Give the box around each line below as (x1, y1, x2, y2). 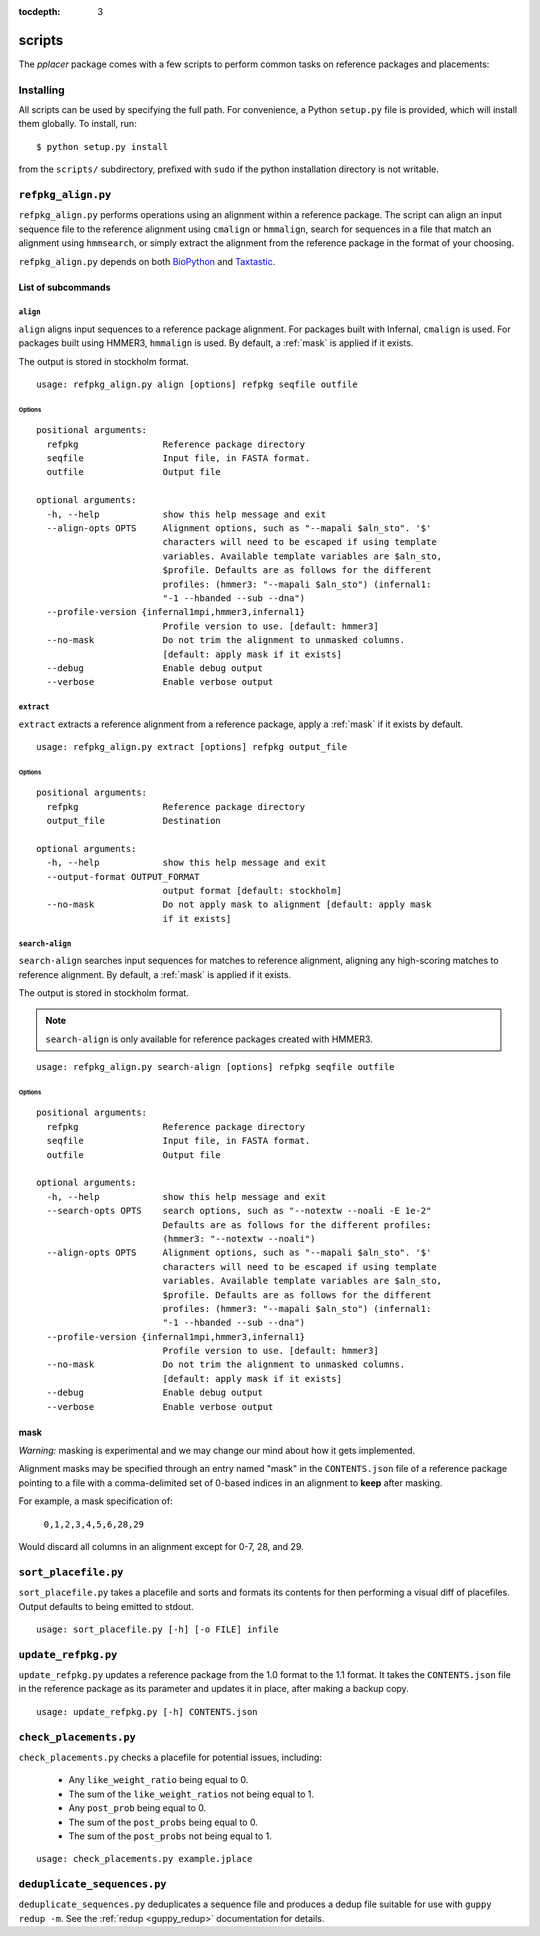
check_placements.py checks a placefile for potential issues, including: (18, 1751, 322, 1763)
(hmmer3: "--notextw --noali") (162, 1233, 316, 1244)
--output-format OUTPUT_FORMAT (46, 871, 200, 882)
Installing (18, 83, 65, 97)
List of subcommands (18, 281, 111, 293)
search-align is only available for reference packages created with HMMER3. (45, 1033, 374, 1045)
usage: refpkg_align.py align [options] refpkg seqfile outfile (36, 379, 359, 390)
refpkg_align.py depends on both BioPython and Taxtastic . (18, 255, 276, 267)
